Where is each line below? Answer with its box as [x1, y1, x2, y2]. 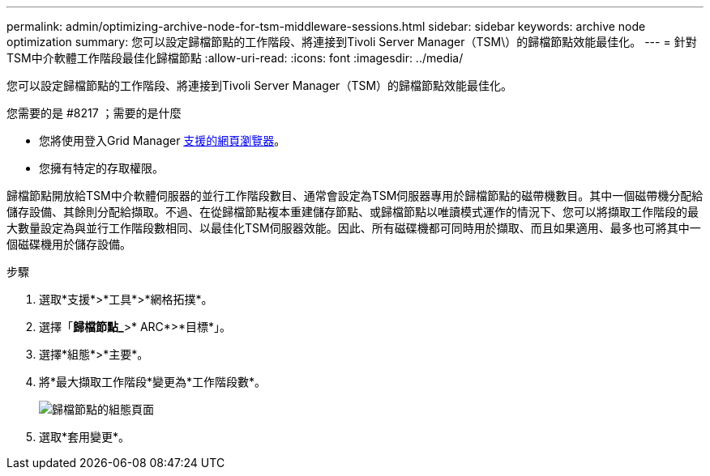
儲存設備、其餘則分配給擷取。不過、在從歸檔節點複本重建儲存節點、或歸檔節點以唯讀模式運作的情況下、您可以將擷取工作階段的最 [6, 205, 699, 219]
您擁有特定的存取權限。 [39, 161, 164, 175]
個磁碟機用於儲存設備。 [6, 237, 131, 251]
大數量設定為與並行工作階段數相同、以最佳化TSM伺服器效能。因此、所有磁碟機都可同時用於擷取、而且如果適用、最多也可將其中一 [6, 221, 701, 235]
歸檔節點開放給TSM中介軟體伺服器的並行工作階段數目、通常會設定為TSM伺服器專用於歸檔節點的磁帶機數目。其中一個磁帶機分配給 [6, 189, 704, 202]
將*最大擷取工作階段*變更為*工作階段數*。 [39, 375, 267, 389]
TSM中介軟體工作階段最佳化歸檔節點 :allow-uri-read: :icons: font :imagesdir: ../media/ [6, 51, 464, 65]
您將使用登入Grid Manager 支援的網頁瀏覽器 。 [39, 134, 286, 147]
